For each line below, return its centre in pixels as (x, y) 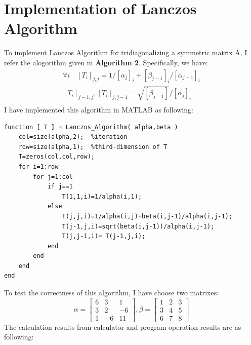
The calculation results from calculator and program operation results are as (123, 327)
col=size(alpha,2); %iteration (73, 137)
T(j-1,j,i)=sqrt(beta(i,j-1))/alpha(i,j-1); (138, 226)
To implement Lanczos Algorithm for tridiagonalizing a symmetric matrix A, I (126, 52)
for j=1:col (53, 177)
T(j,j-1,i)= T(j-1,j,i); (104, 236)
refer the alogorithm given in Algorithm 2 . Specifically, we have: (106, 62)
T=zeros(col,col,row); (56, 157)
